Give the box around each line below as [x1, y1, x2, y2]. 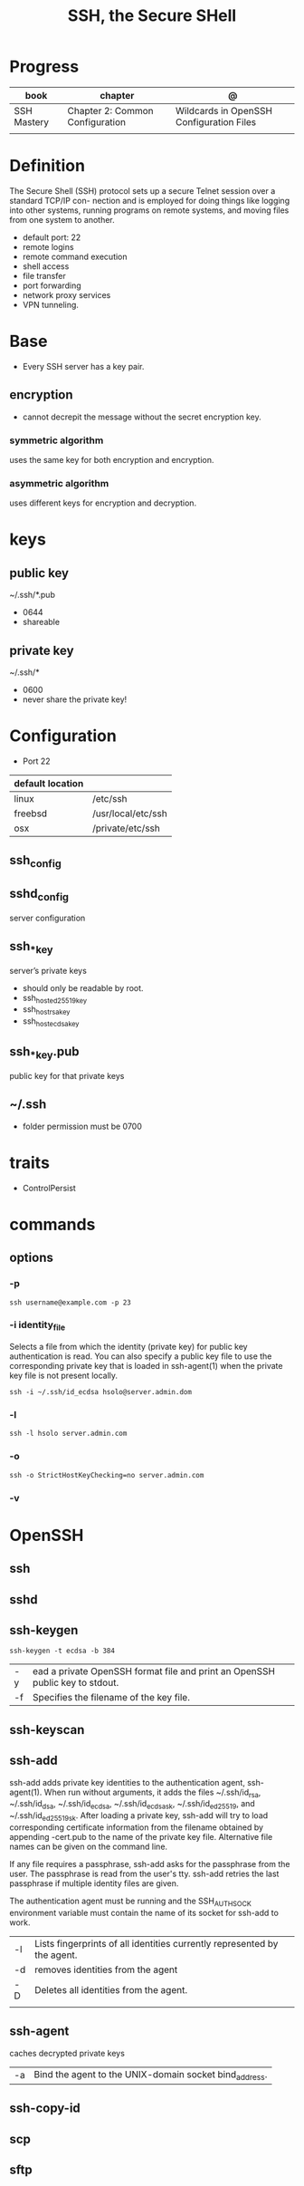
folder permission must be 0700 [22, 1121, 142, 1132]
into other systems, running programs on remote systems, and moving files [9, 205, 290, 216]
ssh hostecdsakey [22, 1016, 80, 1028]
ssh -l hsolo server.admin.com [9, 1429, 128, 1439]
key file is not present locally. [9, 1370, 119, 1382]
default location [14, 776, 84, 789]
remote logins [22, 241, 74, 252]
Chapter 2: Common [67, 104, 154, 117]
